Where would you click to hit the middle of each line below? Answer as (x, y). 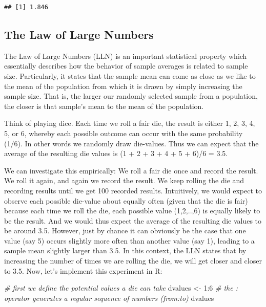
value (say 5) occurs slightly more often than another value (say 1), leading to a (129, 240)
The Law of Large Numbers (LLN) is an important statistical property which (126, 56)
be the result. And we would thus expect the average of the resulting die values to (133, 220)
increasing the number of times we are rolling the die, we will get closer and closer (133, 261)
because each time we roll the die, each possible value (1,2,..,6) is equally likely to (132, 211)
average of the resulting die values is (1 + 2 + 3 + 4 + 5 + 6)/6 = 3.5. (116, 153)
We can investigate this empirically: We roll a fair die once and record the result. (131, 170)
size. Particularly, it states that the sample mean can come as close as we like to (130, 75)
